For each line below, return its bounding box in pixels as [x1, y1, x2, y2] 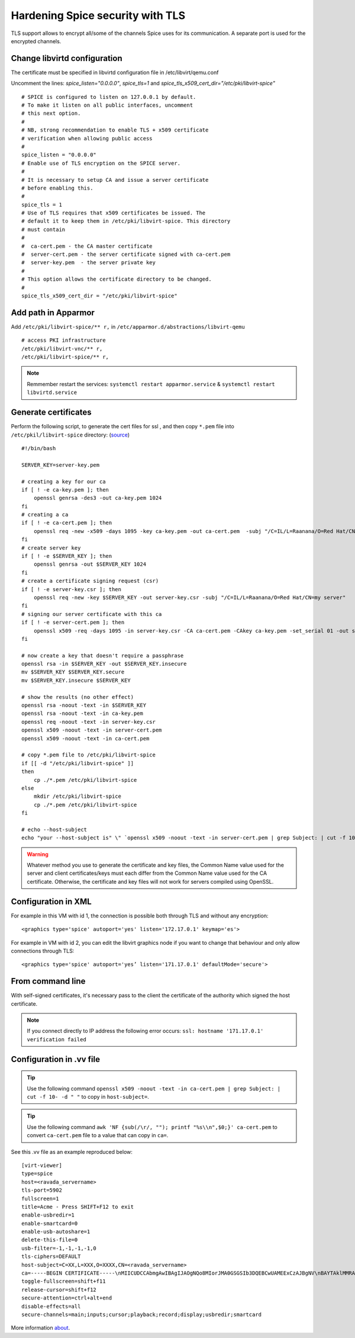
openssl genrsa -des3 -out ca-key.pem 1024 [33, 495, 162, 502]
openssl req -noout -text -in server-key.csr [21, 718, 156, 725]
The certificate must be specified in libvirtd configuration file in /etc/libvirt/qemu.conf [11, 69, 219, 76]
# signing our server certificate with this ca [21, 611, 162, 617]
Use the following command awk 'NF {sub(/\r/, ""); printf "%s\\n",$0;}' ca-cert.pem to [27, 1123, 278, 1131]
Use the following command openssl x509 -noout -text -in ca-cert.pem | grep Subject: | [27, 1084, 281, 1092]
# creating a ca [21, 511, 69, 518]
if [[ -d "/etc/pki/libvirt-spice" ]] [21, 760, 134, 766]
